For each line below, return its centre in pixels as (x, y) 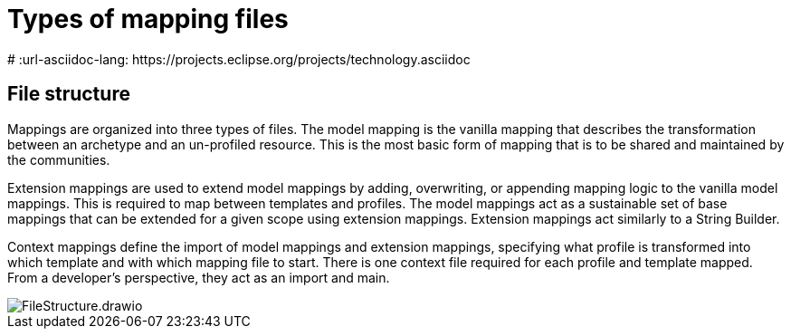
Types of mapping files (148, 19)
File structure (69, 94)
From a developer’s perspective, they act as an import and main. (199, 277)
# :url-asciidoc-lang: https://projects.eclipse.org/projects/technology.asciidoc (239, 59)
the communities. (59, 159)
